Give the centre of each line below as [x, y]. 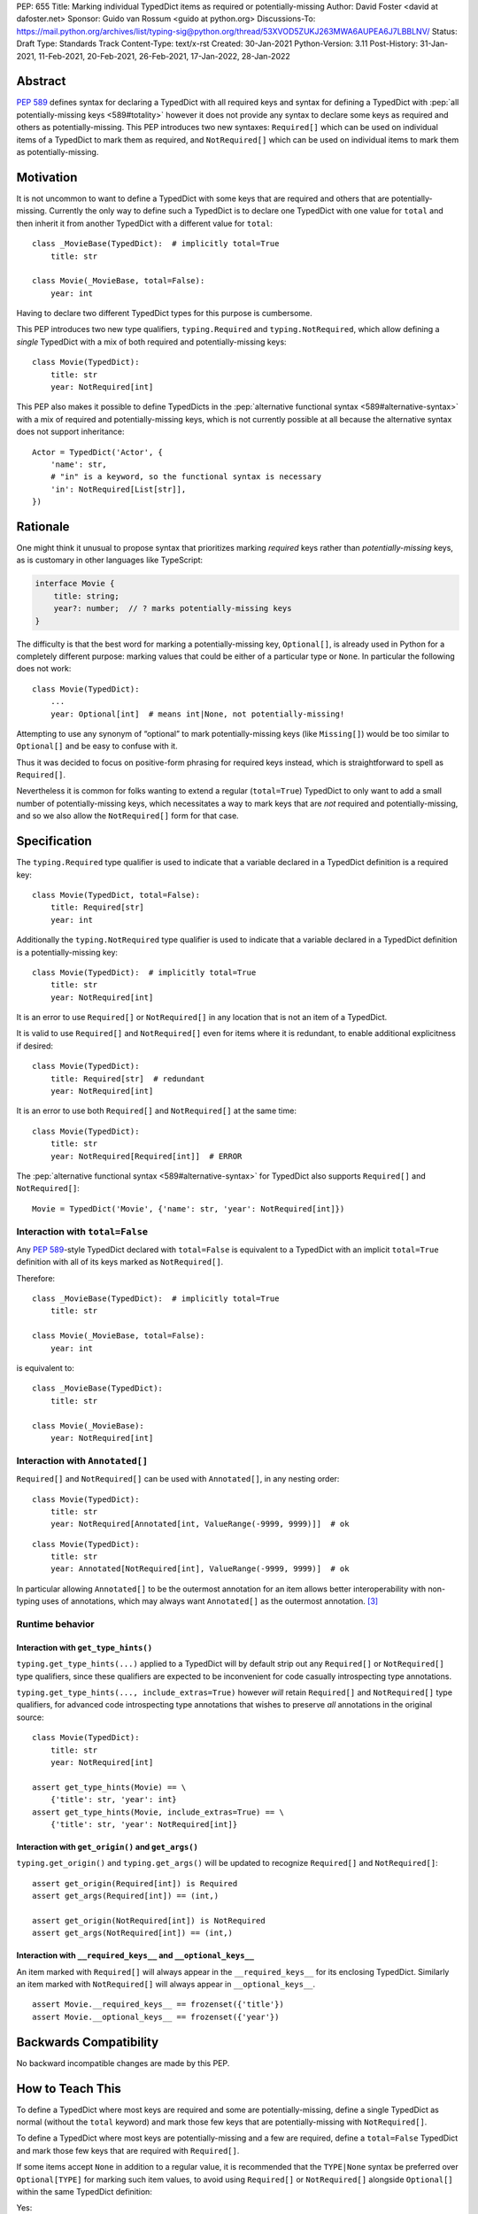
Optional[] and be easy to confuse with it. [97, 746]
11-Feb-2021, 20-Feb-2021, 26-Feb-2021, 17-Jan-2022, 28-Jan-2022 [165, 56]
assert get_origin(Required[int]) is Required [135, 1883]
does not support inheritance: [70, 432]
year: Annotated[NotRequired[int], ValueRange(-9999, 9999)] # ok [200, 1569]
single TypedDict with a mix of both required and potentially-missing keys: [151, 342]
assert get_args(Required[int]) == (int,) [126, 1896]
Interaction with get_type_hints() [85, 1647]
